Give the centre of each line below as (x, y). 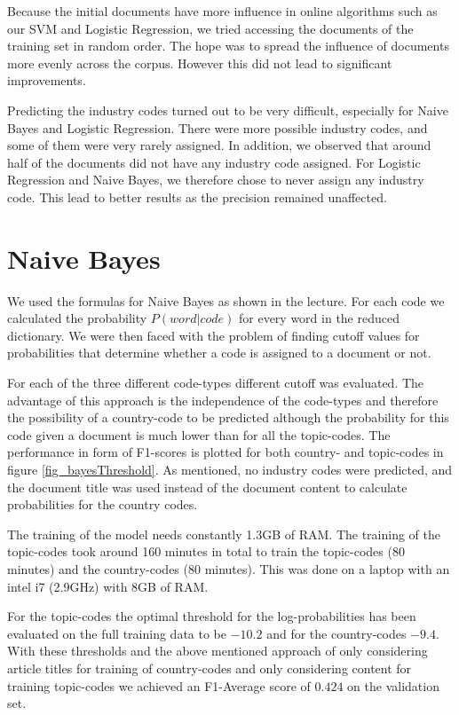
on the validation (393, 685)
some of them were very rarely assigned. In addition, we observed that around (219, 145)
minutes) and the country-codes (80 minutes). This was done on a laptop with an (229, 568)
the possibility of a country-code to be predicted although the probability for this (228, 417)
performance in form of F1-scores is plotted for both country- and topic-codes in (226, 452)
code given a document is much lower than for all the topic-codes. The (199, 434)
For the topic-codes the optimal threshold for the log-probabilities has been (212, 616)
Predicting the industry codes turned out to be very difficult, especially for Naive (228, 110)
